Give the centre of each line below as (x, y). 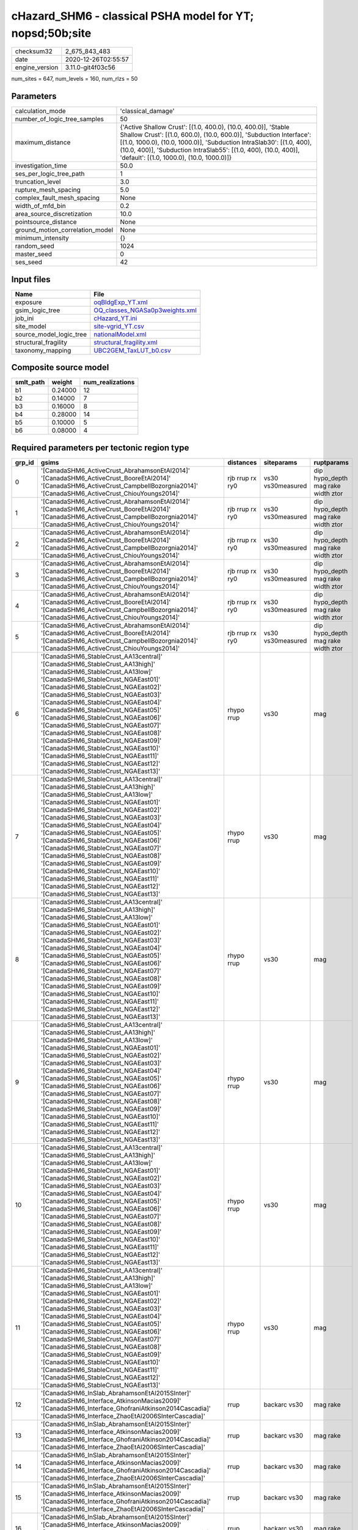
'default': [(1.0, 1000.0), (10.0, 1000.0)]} (176, 158)
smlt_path (30, 382)
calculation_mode (41, 111)
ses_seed (29, 262)
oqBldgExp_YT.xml (121, 302)
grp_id (24, 462)
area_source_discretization (53, 214)
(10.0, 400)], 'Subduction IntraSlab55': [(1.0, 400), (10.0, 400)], (210, 150)
